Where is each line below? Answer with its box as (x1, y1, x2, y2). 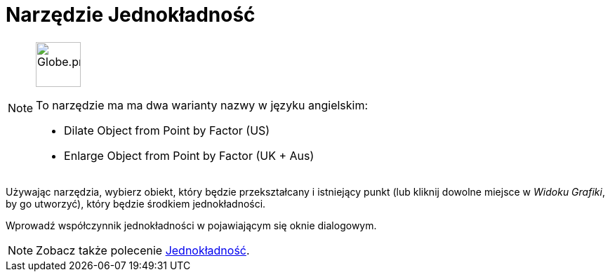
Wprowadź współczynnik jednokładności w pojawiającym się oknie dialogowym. (6, 219, 377, 231)
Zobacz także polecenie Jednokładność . (36, 243, 250, 257)
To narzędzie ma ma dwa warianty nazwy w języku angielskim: (36, 97, 369, 112)
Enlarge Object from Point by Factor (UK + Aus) (64, 148, 314, 163)
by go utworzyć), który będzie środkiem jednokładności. (6, 197, 266, 210)
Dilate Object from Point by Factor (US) (64, 123, 270, 137)
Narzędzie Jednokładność (6, 3, 256, 27)
